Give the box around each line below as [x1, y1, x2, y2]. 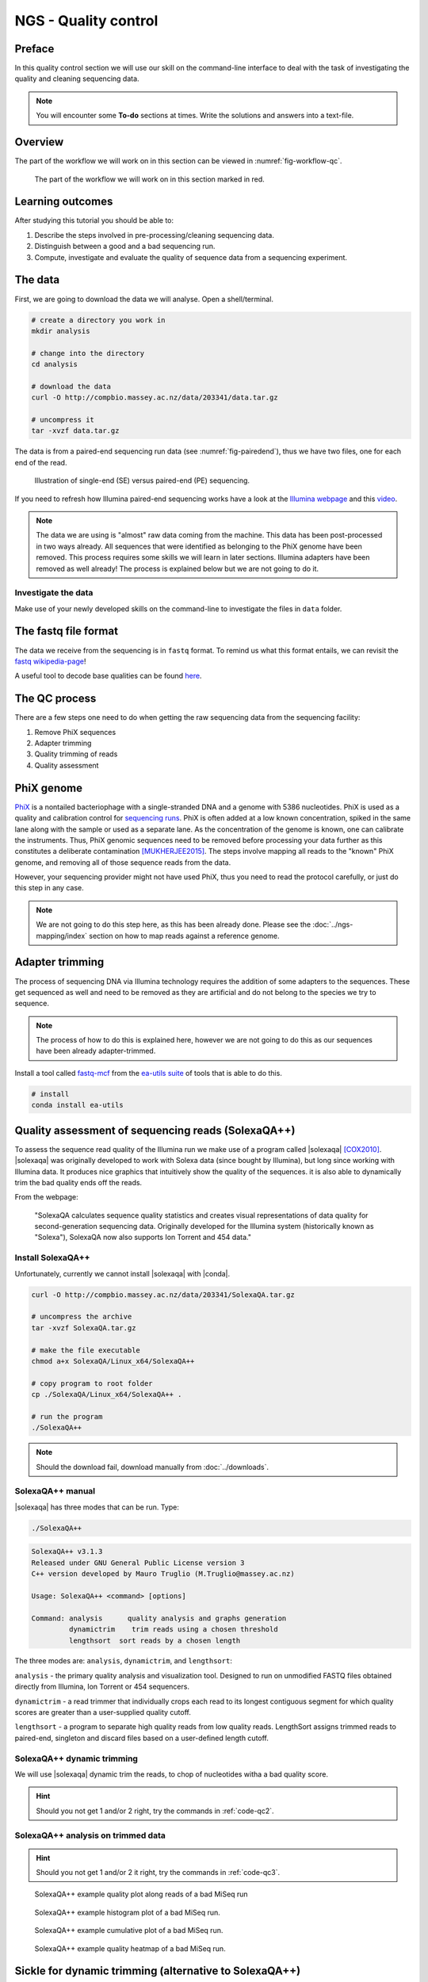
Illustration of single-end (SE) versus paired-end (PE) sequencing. [34, 476, 250, 485]
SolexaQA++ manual [14, 1486, 96, 1497]
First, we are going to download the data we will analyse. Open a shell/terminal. [14, 294, 273, 304]
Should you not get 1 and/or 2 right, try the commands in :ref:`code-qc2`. [36, 1806, 274, 1816]
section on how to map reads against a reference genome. [88, 931, 281, 940]
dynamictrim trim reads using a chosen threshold [68, 1625, 278, 1634]
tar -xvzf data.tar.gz [31, 427, 120, 435]
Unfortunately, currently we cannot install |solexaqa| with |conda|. [14, 1268, 231, 1278]
